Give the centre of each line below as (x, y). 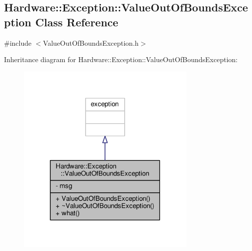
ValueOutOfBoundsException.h (91, 42)
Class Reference (77, 22)
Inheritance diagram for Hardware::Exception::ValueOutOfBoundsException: (121, 59)
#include (18, 42)
